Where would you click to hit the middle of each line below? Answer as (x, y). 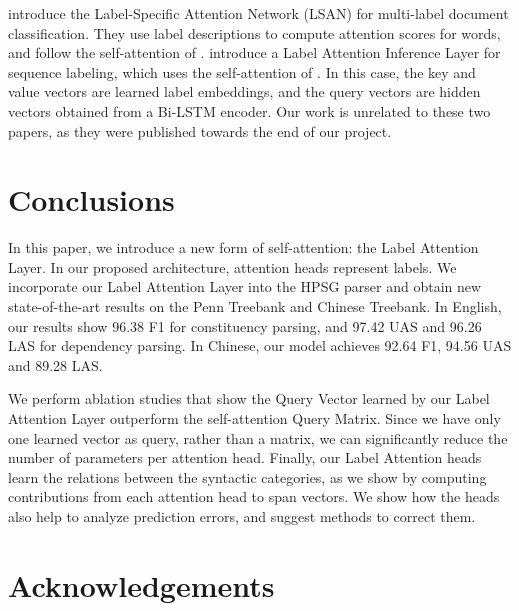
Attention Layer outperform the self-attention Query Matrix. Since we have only (254, 418)
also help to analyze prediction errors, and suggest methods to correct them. (242, 516)
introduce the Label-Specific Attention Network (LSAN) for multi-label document (258, 13)
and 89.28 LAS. (55, 364)
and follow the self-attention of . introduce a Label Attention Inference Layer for (254, 52)
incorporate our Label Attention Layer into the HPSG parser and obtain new (245, 286)
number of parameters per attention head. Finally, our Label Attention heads (245, 457)
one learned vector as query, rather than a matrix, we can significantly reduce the (258, 437)
